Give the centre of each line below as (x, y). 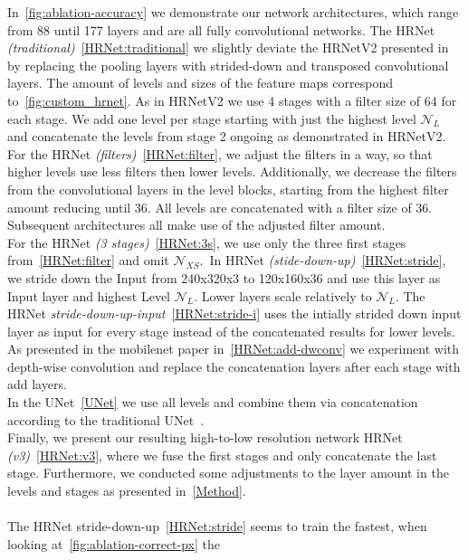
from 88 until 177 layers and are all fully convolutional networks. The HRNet (221, 29)
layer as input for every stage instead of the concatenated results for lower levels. (231, 331)
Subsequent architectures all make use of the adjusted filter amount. (196, 225)
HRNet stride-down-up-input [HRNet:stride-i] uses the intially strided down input (234, 313)
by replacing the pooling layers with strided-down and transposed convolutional (228, 65)
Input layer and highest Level (89, 295)
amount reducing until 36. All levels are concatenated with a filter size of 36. (220, 207)
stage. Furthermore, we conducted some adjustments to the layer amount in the (228, 473)
